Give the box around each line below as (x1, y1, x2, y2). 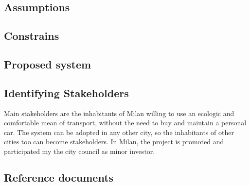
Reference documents (4, 169, 114, 185)
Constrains (4, 28, 59, 43)
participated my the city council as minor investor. (4, 146, 155, 156)
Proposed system (4, 56, 91, 71)
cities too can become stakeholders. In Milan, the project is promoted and (4, 136, 224, 147)
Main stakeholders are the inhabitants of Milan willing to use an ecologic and (4, 108, 234, 118)
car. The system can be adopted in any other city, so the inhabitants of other (4, 127, 234, 137)
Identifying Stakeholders (4, 85, 129, 100)
